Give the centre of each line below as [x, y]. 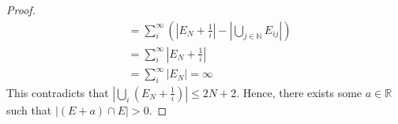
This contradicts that [58, 92]
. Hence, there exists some [299, 92]
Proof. [21, 9]
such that [29, 109]
